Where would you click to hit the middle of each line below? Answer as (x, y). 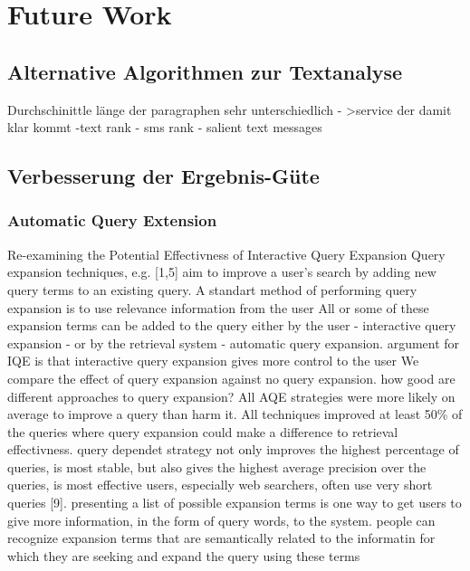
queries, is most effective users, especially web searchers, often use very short (220, 485)
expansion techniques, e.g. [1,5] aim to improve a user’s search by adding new (222, 272)
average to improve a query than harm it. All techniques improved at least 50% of (235, 414)
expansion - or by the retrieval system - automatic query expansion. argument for (234, 343)
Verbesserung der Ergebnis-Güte (163, 176)
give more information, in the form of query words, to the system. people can (221, 520)
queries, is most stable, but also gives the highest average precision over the (217, 466)
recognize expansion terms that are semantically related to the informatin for (221, 538)
